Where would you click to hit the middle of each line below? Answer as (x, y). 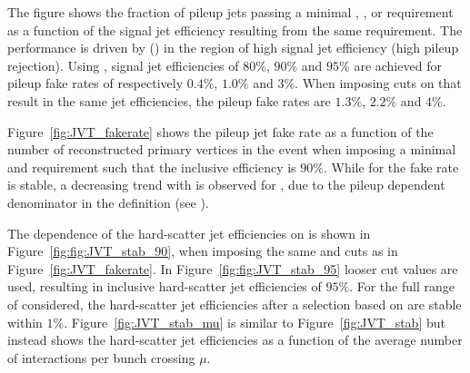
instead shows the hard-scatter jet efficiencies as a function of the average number (235, 340)
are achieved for (398, 65)
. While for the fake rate (391, 167)
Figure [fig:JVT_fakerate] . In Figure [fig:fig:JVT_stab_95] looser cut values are (233, 268)
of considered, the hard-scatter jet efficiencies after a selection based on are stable (235, 304)
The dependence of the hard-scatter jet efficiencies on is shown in (189, 233)
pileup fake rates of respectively (95, 83)
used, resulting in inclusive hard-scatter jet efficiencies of (165, 286)
